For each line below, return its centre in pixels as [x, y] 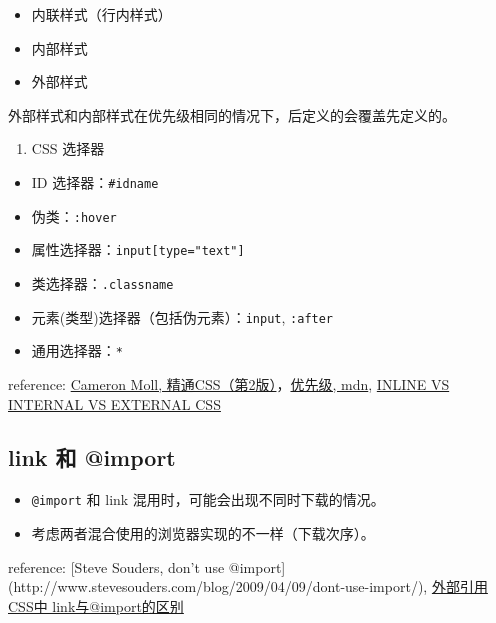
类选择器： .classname [102, 282]
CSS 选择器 [68, 148]
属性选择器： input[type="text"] [138, 249]
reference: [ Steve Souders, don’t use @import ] [147, 566]
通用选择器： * [77, 350]
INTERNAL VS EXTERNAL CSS [114, 403]
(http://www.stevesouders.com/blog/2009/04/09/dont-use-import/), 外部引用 [248, 586]
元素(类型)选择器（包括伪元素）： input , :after [182, 316]
